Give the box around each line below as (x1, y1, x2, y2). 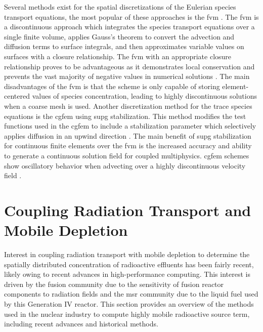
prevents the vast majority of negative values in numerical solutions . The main (4, 71, 250, 81)
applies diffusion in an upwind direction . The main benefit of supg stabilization (4, 130, 251, 141)
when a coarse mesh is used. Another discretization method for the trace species (4, 100, 252, 111)
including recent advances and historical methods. (4, 318, 158, 329)
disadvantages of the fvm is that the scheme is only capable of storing (4, 80, 220, 91)
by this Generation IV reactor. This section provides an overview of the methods (4, 298, 254, 309)
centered (4, 91, 30, 101)
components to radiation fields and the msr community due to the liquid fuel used (4, 288, 258, 299)
